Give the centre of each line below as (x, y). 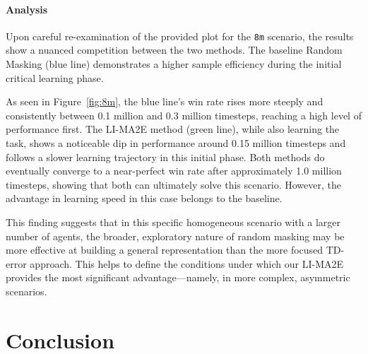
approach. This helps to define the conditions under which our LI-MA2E (187, 263)
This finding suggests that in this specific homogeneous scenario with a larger (173, 222)
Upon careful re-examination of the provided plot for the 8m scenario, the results (180, 36)
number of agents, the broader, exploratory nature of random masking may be (175, 236)
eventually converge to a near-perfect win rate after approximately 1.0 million (174, 171)
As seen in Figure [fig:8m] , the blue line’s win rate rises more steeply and (165, 101)
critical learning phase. (55, 77)
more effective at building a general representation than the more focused (165, 250)
